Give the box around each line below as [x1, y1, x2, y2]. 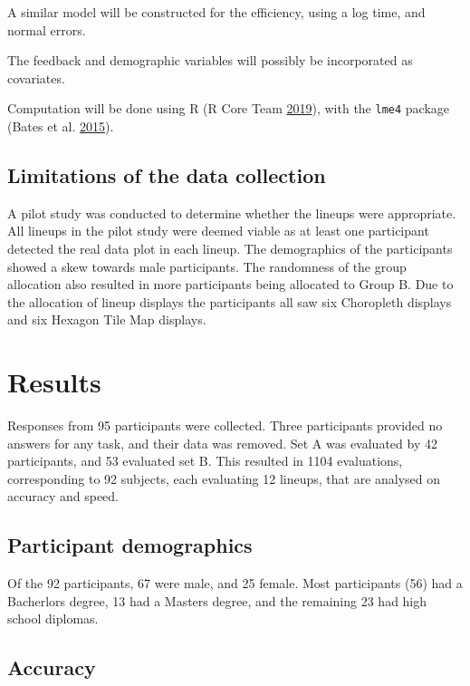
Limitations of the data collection [7, 161, 326, 189]
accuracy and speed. [7, 487, 120, 506]
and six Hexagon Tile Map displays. [7, 310, 206, 329]
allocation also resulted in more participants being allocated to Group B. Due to [7, 275, 454, 294]
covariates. [7, 68, 65, 87]
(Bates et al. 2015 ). [7, 117, 114, 136]
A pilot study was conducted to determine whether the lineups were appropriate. [7, 203, 456, 222]
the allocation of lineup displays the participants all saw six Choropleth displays [7, 292, 452, 311]
